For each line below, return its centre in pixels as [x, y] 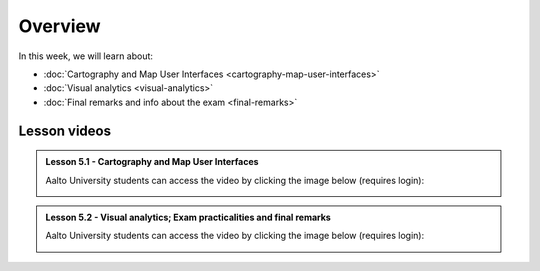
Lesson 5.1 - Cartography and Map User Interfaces [152, 162]
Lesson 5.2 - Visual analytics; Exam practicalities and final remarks [188, 217]
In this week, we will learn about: [86, 56]
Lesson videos [65, 130]
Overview [59, 26]
